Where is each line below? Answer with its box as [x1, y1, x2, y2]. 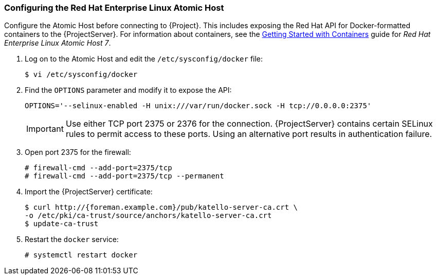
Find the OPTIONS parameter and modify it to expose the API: [25, 86, 232, 95]
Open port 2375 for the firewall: [25, 148, 131, 157]
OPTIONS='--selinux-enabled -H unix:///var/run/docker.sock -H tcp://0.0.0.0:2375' [25, 102, 372, 110]
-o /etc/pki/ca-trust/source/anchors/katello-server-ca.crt [25, 211, 272, 220]
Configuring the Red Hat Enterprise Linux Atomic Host [4, 3, 224, 13]
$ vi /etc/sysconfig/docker [25, 70, 138, 79]
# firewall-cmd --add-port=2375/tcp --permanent [25, 172, 224, 181]
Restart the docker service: [25, 235, 119, 244]
